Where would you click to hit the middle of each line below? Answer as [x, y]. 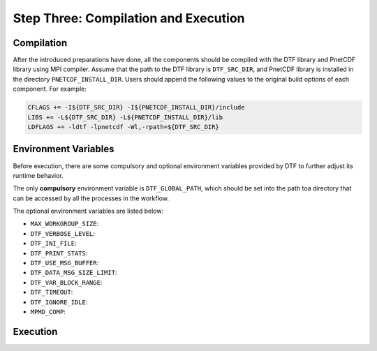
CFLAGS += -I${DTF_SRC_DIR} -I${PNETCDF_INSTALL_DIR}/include [136, 107]
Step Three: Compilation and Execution [129, 18]
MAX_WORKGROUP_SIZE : [65, 224]
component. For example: [50, 89]
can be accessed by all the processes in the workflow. [91, 198]
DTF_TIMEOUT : [52, 292]
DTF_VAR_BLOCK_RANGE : [66, 282]
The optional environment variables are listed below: [88, 211]
